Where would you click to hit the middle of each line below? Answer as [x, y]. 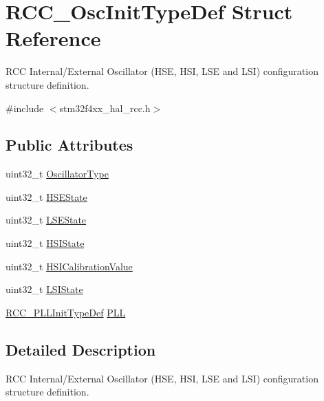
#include [25, 108]
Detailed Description [81, 349]
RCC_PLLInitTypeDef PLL [66, 312]
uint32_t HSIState [45, 243]
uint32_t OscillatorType [57, 174]
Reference [53, 38]
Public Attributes [69, 145]
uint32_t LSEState [46, 220]
